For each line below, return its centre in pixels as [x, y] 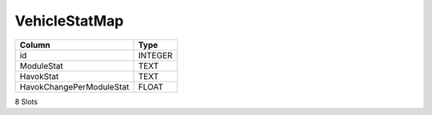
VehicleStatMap [69, 21]
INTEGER [155, 55]
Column [35, 45]
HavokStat [39, 76]
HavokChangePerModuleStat [74, 86]
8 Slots [26, 101]
